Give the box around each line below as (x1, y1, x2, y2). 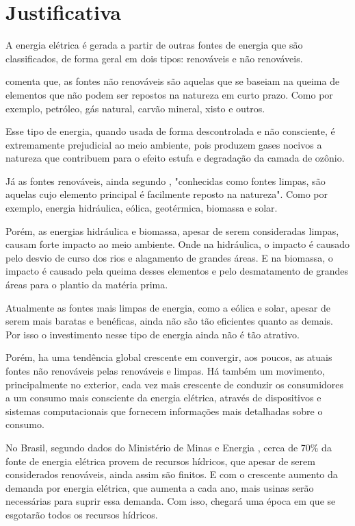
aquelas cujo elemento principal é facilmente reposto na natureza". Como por (5, 187, 328, 201)
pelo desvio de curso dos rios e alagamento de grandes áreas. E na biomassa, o (5, 250, 333, 264)
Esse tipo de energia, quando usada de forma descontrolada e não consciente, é (5, 124, 335, 138)
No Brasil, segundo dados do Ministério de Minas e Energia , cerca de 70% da (5, 440, 332, 454)
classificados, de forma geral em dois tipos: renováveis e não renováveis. (5, 51, 303, 65)
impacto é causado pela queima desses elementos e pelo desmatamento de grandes (5, 264, 348, 278)
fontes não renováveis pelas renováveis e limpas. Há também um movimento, (5, 364, 325, 377)
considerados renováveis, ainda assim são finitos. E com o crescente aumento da (5, 467, 338, 481)
